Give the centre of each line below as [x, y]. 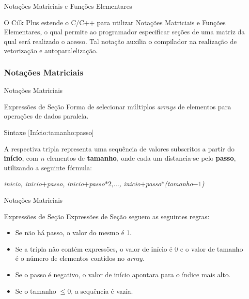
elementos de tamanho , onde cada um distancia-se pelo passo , [141, 158]
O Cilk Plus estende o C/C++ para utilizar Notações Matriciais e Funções [115, 22]
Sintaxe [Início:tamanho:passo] [49, 132]
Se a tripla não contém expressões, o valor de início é [94, 248]
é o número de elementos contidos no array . [80, 258]
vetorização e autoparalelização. [51, 51]
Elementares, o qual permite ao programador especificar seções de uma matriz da [124, 32]
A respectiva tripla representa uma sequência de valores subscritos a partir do [119, 148]
